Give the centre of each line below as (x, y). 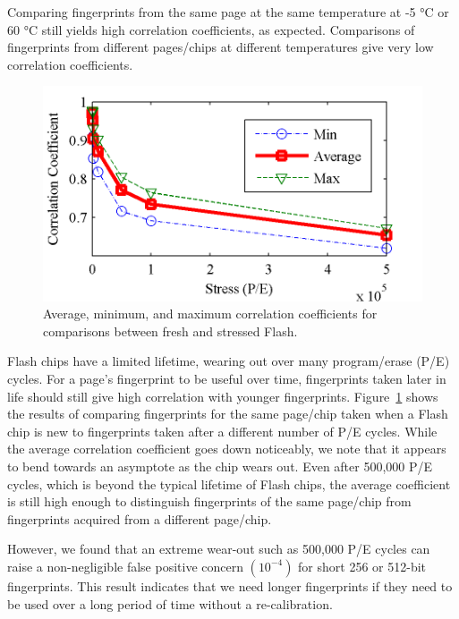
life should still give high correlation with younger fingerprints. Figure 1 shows (223, 396)
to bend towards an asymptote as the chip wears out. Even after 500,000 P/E (220, 466)
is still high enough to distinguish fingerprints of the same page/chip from (209, 501)
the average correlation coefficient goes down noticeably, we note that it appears (227, 449)
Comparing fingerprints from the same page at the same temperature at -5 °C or (228, 12)
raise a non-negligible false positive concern (125, 566)
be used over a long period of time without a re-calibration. (170, 603)
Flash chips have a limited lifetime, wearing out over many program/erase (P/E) (229, 361)
